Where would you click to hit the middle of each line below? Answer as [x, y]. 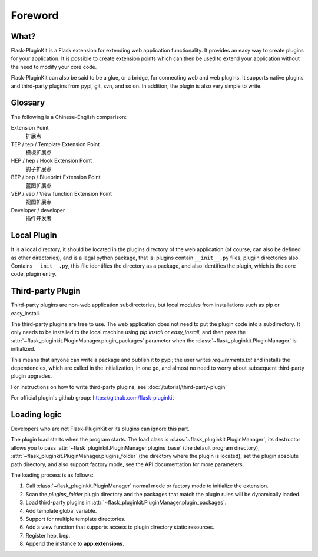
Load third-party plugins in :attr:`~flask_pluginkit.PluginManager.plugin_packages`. [126, 502]
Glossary [28, 103]
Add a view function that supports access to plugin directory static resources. [120, 527]
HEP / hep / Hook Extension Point [52, 161]
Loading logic [36, 415]
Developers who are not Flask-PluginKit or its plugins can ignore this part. [100, 429]
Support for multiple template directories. [76, 519]
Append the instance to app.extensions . [75, 544]
